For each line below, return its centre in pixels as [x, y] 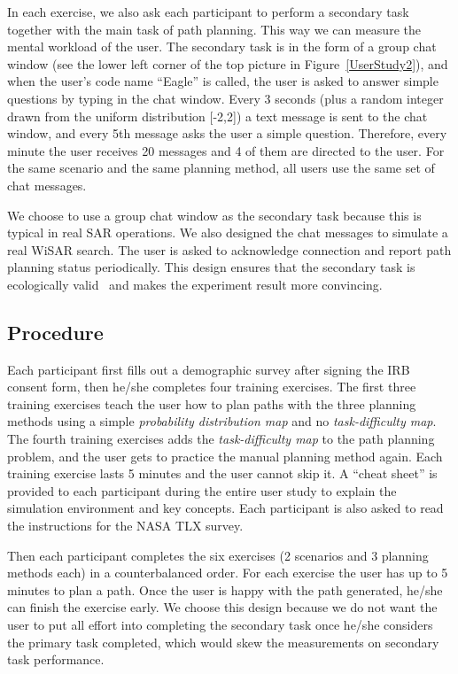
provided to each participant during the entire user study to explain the [202, 490]
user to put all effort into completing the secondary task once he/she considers [220, 625]
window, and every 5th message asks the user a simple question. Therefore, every [227, 133]
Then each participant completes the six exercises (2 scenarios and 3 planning [218, 555]
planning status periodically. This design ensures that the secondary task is [211, 267]
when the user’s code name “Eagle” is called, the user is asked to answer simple [223, 81]
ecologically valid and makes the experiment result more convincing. [195, 284]
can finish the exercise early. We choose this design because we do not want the [222, 607]
